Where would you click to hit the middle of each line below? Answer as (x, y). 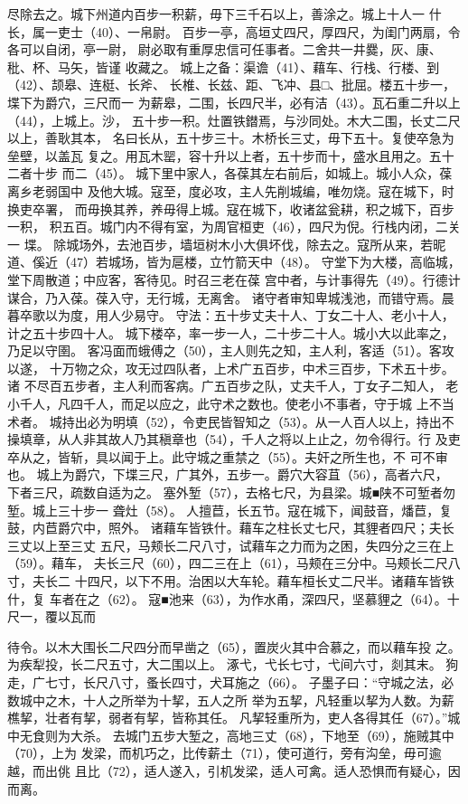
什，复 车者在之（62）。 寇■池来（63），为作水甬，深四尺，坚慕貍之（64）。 (227, 598)
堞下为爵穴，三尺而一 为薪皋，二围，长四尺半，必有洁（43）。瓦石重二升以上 (234, 102)
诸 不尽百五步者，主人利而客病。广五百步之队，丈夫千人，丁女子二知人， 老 (233, 386)
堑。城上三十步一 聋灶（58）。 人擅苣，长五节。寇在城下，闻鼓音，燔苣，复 (230, 510)
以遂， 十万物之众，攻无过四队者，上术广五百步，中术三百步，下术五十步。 (231, 368)
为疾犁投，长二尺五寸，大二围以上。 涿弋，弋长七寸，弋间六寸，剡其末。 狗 (233, 664)
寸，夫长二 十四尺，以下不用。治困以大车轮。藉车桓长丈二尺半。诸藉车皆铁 (231, 581)
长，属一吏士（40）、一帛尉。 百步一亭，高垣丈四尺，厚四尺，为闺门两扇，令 (234, 31)
